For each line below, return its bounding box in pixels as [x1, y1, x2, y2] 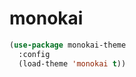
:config [18, 49, 51, 59]
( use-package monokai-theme [9, 40, 127, 50]
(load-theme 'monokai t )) [18, 58, 127, 69]
